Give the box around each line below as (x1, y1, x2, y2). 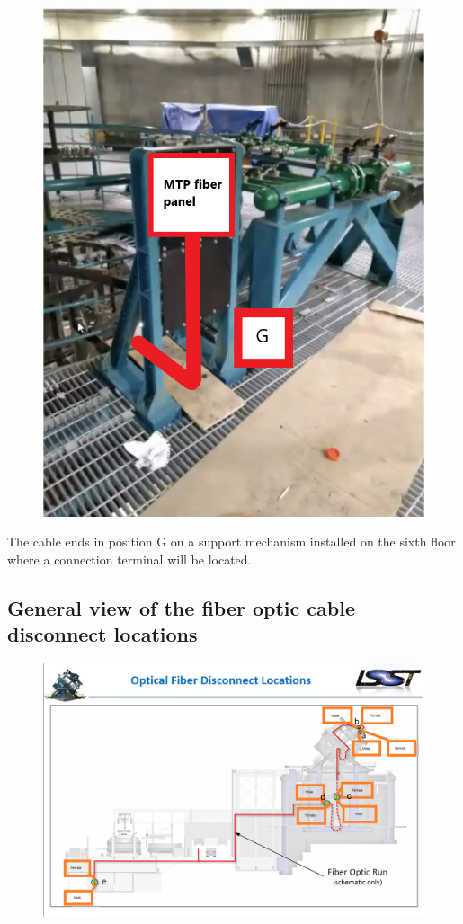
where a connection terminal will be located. (7, 550, 252, 569)
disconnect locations (7, 620, 198, 648)
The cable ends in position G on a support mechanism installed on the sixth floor (7, 532, 456, 551)
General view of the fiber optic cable (7, 594, 355, 622)
